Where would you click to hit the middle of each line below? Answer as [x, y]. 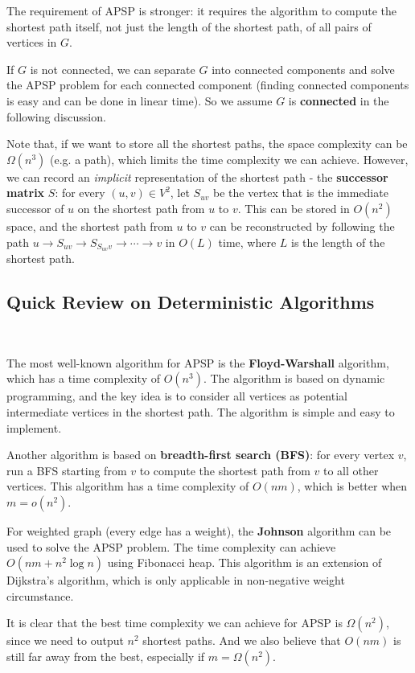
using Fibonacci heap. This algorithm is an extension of [244, 562]
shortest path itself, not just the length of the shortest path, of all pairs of [189, 26]
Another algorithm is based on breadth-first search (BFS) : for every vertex [201, 455]
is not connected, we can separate [113, 69]
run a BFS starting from [67, 470]
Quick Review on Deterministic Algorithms [191, 302]
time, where [247, 242]
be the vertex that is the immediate [301, 193]
